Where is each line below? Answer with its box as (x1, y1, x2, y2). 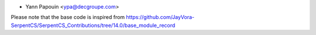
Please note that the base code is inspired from (11, 14, 125, 21)
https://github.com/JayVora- (126, 14, 195, 21)
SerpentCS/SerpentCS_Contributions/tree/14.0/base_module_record (11, 22, 176, 29)
